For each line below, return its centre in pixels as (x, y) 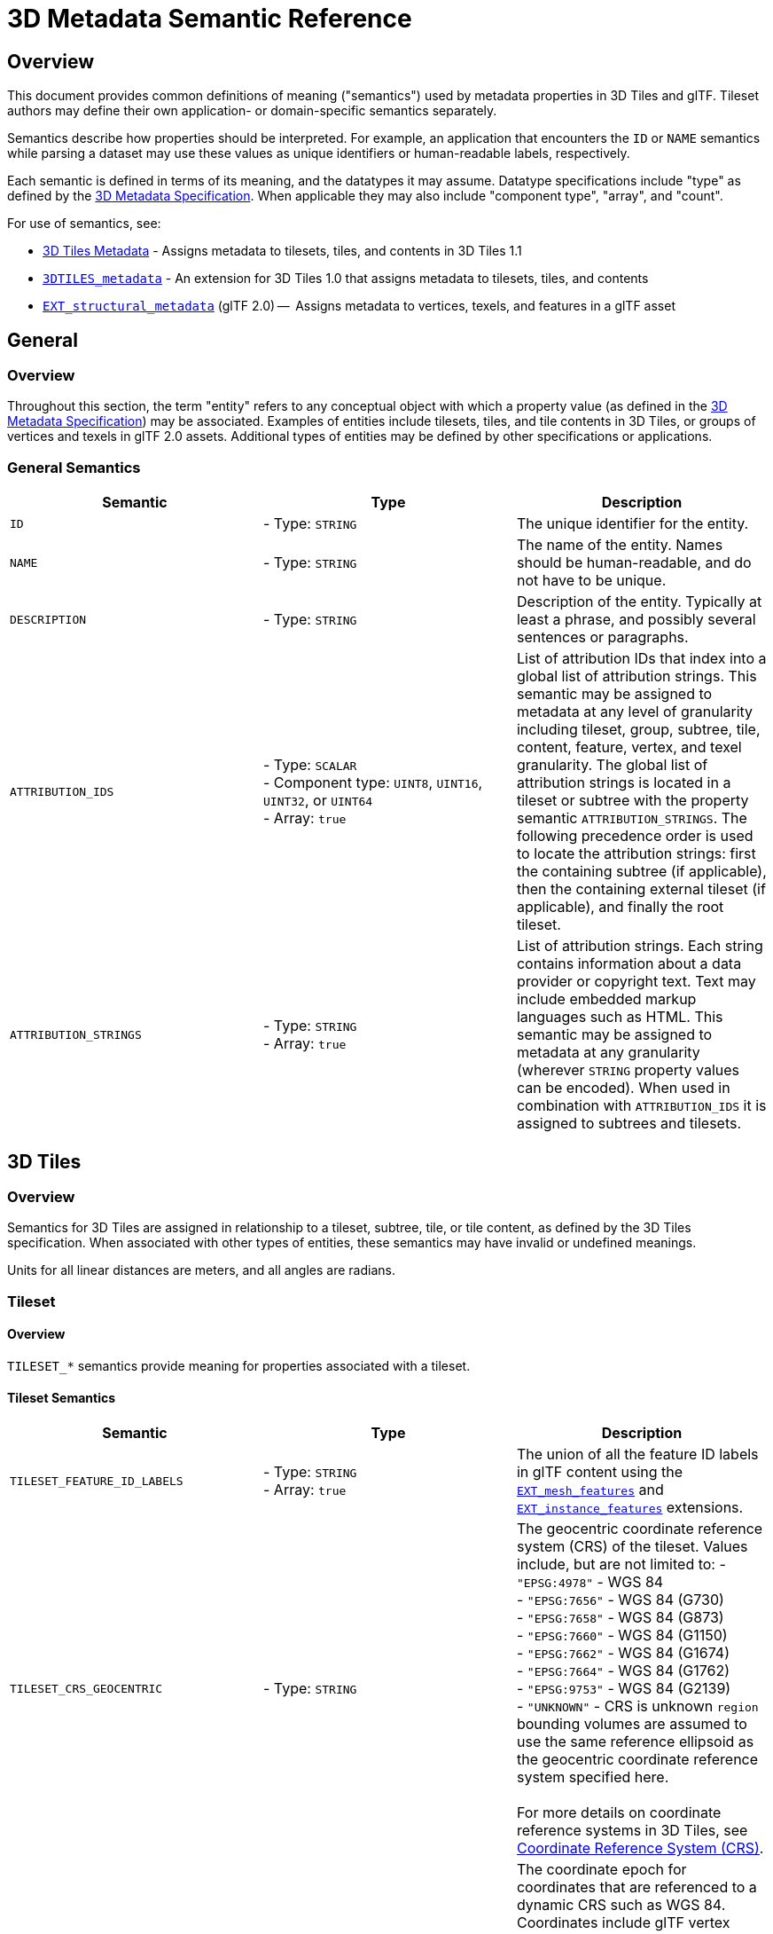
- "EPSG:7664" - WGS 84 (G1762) (623, 1671)
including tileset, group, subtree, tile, (638, 730)
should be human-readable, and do (634, 563)
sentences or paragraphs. (602, 637)
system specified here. (593, 1777)
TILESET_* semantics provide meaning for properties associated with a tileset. (239, 1365)
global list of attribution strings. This (636, 676)
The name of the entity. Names (620, 545)
